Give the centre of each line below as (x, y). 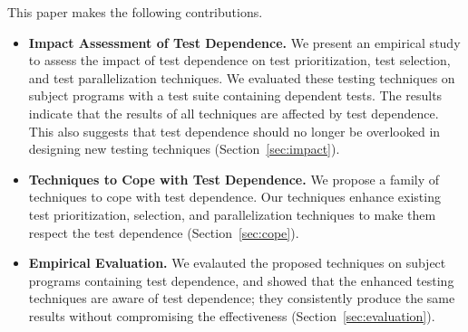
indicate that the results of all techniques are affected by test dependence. (234, 113)
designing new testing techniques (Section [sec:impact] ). (184, 149)
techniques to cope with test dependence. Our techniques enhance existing (234, 197)
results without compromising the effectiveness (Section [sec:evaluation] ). (232, 315)
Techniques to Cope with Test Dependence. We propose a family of (234, 179)
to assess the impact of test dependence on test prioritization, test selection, (239, 60)
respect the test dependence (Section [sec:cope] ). (164, 232)
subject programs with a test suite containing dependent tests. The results (235, 95)
